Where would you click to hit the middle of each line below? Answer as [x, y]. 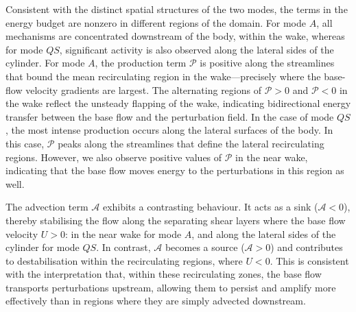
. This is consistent [309, 260]
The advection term [47, 207]
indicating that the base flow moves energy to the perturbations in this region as [175, 170]
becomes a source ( [205, 247]
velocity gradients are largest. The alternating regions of [143, 89]
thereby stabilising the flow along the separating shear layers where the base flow [176, 220]
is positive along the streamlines [267, 63]
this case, [25, 143]
